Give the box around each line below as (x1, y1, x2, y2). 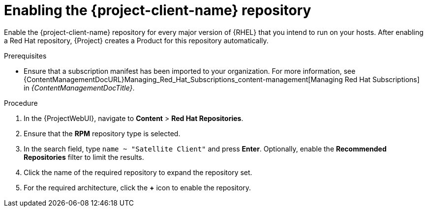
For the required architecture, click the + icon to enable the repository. (24, 183, 251, 192)
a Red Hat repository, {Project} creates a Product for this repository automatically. (4, 36, 269, 45)
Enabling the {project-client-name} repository (4, 2, 311, 19)
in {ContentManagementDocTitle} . (24, 83, 135, 92)
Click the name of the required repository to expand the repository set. (24, 168, 252, 177)
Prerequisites (4, 51, 47, 60)
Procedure (4, 98, 38, 107)
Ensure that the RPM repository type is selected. (24, 129, 181, 138)
